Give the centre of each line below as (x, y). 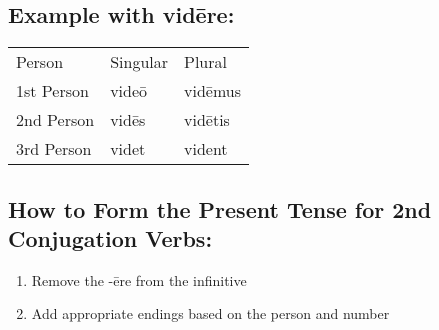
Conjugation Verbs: (110, 237)
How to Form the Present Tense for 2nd (220, 208)
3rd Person (54, 149)
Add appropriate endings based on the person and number (210, 313)
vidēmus (212, 91)
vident (206, 149)
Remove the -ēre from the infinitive (139, 279)
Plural (205, 62)
